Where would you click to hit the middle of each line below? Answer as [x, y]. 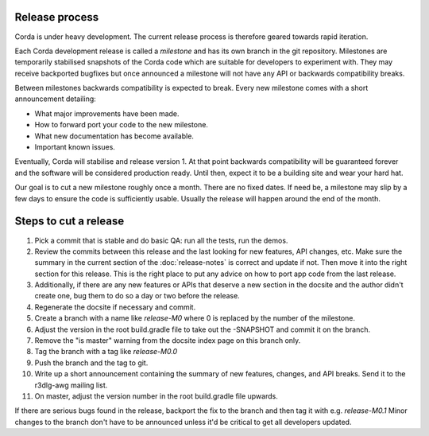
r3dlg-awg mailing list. [71, 385]
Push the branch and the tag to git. [91, 363]
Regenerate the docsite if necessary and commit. [115, 307]
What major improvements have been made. [107, 113]
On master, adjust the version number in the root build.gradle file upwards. [156, 396]
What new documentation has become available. [114, 136]
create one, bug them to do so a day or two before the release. [137, 296]
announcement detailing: [56, 99]
